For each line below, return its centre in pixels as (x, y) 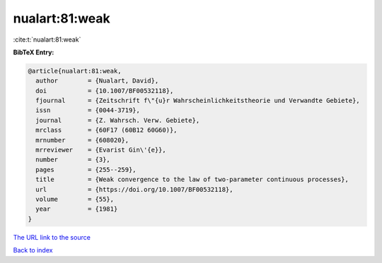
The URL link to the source (52, 237)
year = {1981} (77, 209)
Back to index (33, 250)
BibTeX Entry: (34, 52)
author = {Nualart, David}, (97, 81)
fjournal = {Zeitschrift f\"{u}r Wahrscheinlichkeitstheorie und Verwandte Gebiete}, (198, 101)
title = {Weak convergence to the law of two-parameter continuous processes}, (192, 179)
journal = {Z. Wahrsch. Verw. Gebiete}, (118, 120)
